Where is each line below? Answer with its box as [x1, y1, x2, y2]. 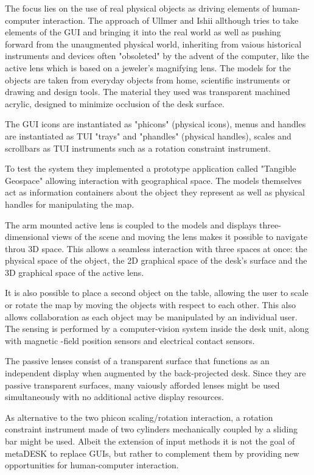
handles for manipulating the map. [5, 197, 134, 210]
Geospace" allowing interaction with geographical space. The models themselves [5, 174, 302, 186]
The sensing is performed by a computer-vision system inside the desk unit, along [5, 322, 309, 335]
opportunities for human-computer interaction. [5, 459, 179, 471]
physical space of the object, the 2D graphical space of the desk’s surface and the [5, 254, 307, 267]
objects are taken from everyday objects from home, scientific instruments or [5, 73, 291, 86]
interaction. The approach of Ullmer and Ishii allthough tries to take [43, 13, 299, 26]
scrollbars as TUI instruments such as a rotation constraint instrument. [5, 141, 271, 154]
